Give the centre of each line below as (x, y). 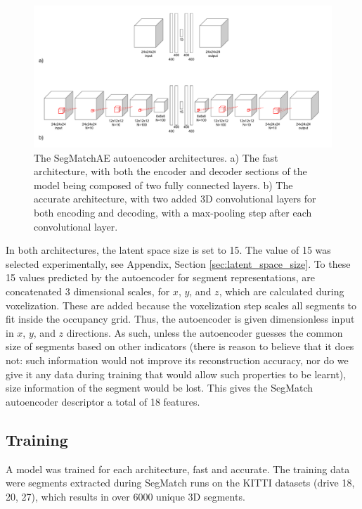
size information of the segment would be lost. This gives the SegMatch (160, 388)
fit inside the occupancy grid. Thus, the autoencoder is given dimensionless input (180, 319)
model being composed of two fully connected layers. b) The (163, 185)
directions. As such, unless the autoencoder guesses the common (205, 332)
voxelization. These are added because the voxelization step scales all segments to (181, 305)
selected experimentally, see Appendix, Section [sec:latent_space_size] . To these (178, 263)
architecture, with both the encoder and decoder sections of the (170, 171)
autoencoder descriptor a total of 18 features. (103, 401)
